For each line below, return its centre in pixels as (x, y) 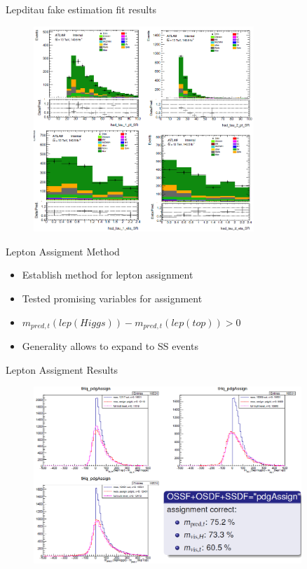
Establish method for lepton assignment (108, 275)
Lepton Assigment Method (63, 251)
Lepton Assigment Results (62, 369)
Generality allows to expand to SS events (110, 346)
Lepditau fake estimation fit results (81, 9)
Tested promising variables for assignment (112, 298)
